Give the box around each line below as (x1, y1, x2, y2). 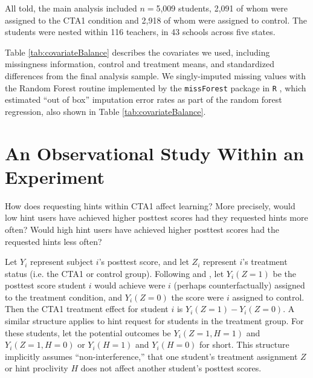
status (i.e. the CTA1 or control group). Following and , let (5, 267, 224, 279)
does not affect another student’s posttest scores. (80, 362, 262, 374)
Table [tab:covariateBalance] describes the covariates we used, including (5, 45, 270, 58)
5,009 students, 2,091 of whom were (156, 2, 288, 14)
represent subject (30, 255, 94, 268)
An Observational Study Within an (5, 140, 305, 165)
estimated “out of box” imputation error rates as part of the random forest (5, 93, 282, 106)
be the (273, 267, 297, 279)
